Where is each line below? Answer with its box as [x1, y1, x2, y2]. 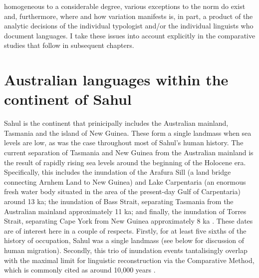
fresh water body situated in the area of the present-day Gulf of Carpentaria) [4, 186, 241, 197]
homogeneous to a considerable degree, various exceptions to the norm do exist [4, 1, 246, 11]
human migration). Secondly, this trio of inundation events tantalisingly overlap [4, 245, 248, 255]
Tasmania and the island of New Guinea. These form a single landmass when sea [4, 127, 252, 138]
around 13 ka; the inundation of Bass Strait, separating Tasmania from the [4, 196, 234, 207]
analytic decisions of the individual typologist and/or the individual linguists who [4, 20, 254, 31]
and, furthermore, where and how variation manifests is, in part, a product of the [4, 10, 253, 21]
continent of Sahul [4, 89, 132, 109]
